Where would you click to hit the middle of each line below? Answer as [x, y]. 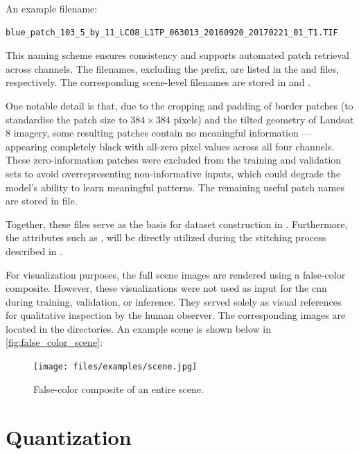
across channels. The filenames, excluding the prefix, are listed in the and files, [172, 68]
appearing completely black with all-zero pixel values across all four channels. [170, 146]
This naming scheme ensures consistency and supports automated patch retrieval [177, 55]
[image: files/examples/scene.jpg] [115, 367]
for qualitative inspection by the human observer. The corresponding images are [176, 315]
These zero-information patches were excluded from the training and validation [174, 160]
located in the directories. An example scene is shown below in [139, 328]
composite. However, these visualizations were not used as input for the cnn [166, 288]
